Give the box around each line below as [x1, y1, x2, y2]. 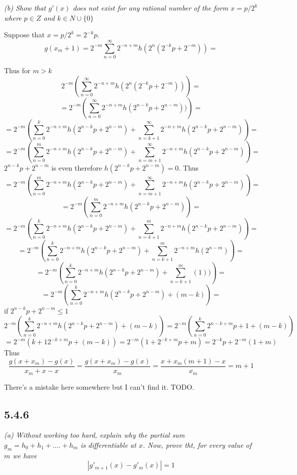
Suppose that [4, 29, 45, 40]
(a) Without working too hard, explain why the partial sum [4, 430, 185, 440]
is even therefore [51, 162, 102, 173]
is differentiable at [80, 439, 137, 450]
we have [13, 450, 37, 460]
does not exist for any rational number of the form [73, 3, 228, 13]
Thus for [4, 65, 31, 75]
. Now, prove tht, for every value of [143, 439, 252, 450]
